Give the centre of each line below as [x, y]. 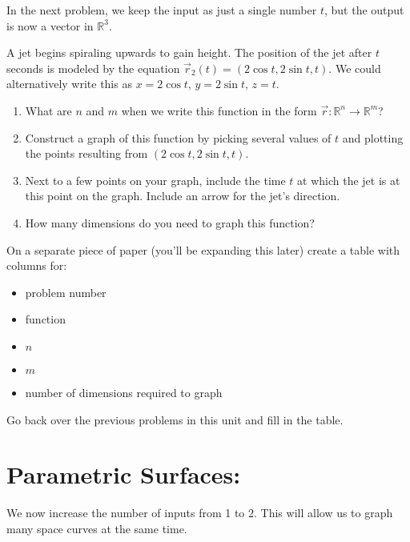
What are [48, 110]
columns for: [37, 265]
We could [358, 68]
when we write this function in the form [219, 110]
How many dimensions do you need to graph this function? [170, 222]
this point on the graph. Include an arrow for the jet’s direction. [183, 196]
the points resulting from [86, 153]
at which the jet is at [349, 180]
